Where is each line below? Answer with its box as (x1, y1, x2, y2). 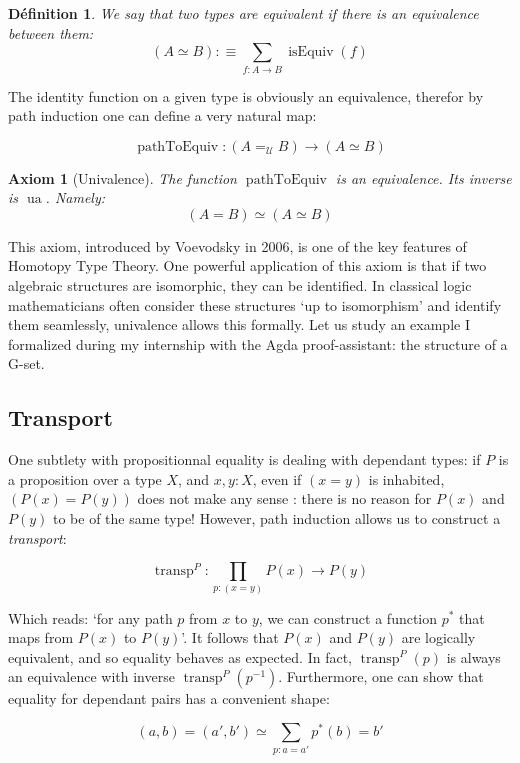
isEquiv (288, 45, 334, 60)
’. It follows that (181, 627, 279, 648)
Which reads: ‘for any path (8, 607, 173, 628)
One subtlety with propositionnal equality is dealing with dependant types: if (8, 449, 481, 470)
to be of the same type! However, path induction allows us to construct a (53, 508, 501, 529)
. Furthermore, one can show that (278, 666, 484, 687)
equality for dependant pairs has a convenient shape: (8, 688, 330, 709)
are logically (401, 627, 476, 648)
